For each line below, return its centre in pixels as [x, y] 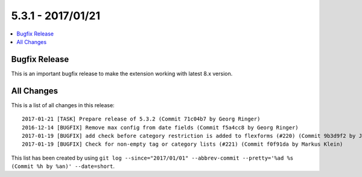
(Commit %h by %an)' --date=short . [63, 166]
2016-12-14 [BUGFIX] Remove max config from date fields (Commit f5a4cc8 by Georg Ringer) [160, 127]
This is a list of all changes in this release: [63, 105]
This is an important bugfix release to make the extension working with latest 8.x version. [122, 73]
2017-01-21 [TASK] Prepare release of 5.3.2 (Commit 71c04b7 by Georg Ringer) [141, 119]
